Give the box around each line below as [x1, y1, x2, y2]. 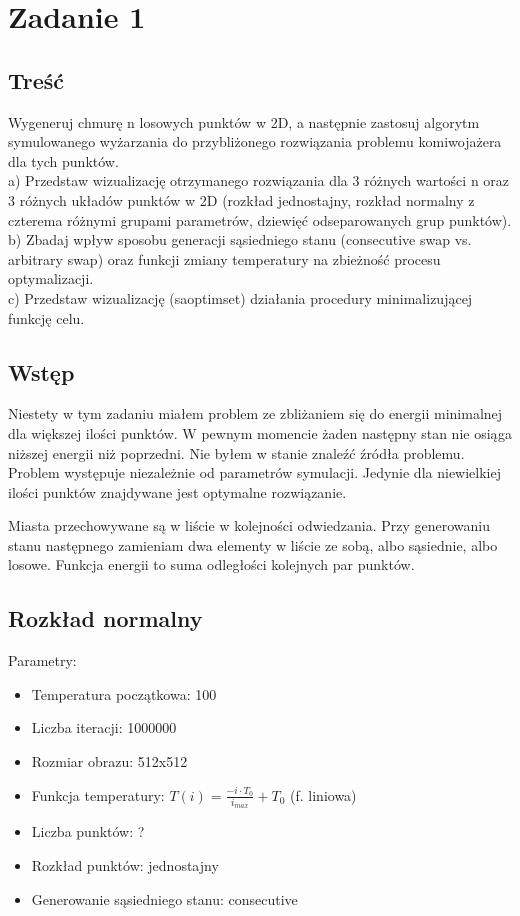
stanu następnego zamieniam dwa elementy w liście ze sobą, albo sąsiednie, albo [8, 534, 498, 555]
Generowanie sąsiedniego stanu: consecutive [31, 888, 298, 909]
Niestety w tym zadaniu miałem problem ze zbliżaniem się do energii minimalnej [8, 403, 503, 424]
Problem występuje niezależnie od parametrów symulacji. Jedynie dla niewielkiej [8, 462, 501, 483]
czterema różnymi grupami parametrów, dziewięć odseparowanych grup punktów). [8, 209, 512, 230]
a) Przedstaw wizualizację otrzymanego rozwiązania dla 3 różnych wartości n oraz [8, 170, 510, 191]
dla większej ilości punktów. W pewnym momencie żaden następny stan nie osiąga [8, 422, 512, 443]
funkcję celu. [8, 307, 85, 328]
